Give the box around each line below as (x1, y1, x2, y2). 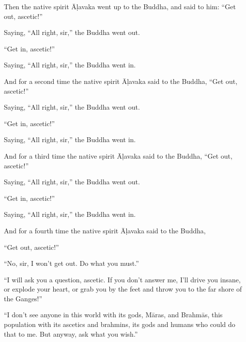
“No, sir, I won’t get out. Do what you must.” (4, 258, 139, 268)
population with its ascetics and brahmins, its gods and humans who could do (4, 319, 235, 329)
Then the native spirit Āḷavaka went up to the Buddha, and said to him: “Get (4, 1, 236, 11)
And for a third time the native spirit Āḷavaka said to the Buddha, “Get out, (4, 150, 232, 161)
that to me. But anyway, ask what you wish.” (4, 328, 138, 339)
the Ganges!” (4, 293, 43, 303)
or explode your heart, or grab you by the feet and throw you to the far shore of (4, 284, 242, 294)
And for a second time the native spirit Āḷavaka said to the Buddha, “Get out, (4, 76, 238, 86)
